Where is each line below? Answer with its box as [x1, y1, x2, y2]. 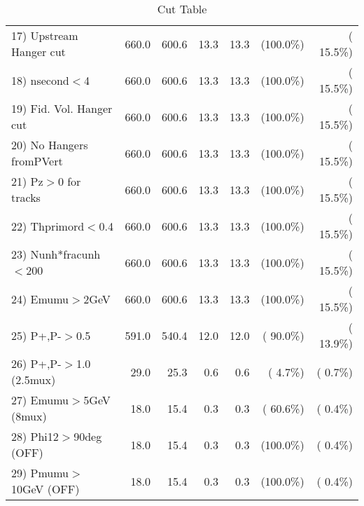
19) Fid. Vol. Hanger [11, 100, 113, 116]
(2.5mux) [11, 371, 56, 388]
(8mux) [11, 408, 47, 424]
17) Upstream [11, 27, 78, 43]
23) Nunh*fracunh [11, 246, 101, 262]
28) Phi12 [11, 428, 59, 444]
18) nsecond [11, 71, 69, 88]
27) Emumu [11, 392, 69, 408]
